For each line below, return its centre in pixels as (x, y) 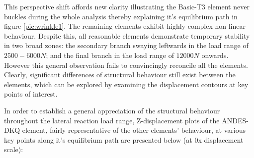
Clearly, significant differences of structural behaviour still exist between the (120, 75)
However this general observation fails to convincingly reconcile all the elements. (126, 65)
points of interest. (31, 94)
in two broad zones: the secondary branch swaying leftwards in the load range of (126, 45)
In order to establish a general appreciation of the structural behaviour (112, 110)
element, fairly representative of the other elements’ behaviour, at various (134, 130)
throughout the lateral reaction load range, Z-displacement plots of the (112, 120)
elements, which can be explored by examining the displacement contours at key (126, 84)
